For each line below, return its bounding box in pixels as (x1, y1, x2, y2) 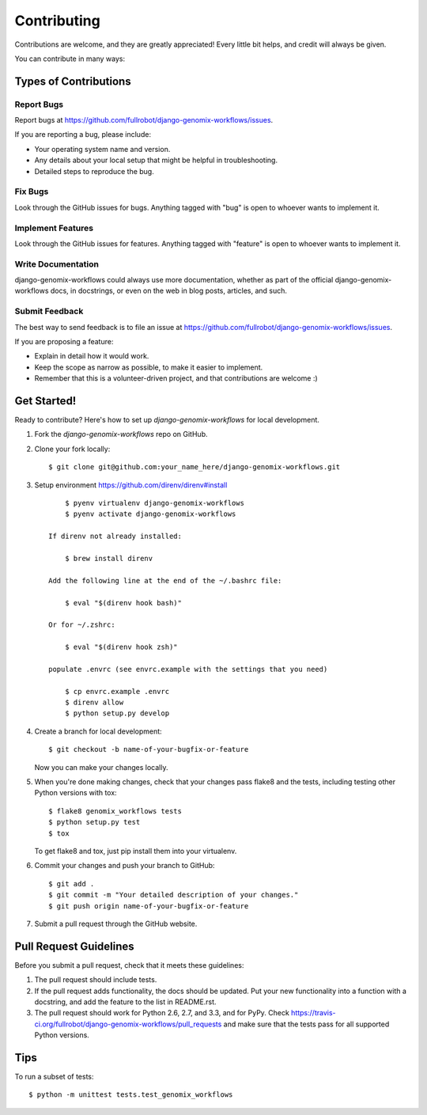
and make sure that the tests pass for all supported (223, 1019, 390, 1029)
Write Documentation (14, 258, 99, 269)
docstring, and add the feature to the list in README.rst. (34, 997, 217, 1007)
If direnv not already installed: (48, 532, 182, 541)
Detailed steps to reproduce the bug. (34, 166, 154, 176)
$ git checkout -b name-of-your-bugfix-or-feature (48, 745, 249, 754)
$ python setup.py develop (64, 709, 170, 718)
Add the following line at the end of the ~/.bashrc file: (48, 576, 282, 585)
